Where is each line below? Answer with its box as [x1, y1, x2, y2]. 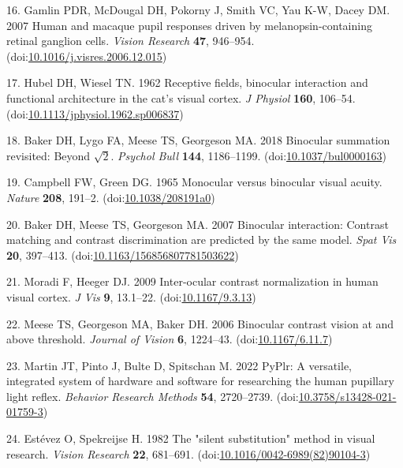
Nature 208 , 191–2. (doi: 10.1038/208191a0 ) [6, 189, 215, 205]
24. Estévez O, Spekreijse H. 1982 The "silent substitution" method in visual [6, 430, 375, 447]
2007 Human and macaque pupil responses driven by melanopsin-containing [6, 17, 372, 33]
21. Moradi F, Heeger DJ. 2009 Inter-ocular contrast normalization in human [6, 273, 379, 290]
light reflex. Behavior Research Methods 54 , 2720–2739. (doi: [6, 388, 299, 404]
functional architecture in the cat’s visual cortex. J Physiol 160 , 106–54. [6, 89, 356, 106]
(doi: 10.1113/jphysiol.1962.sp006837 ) [6, 105, 184, 122]
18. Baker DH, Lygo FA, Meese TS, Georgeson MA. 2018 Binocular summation [6, 132, 390, 148]
